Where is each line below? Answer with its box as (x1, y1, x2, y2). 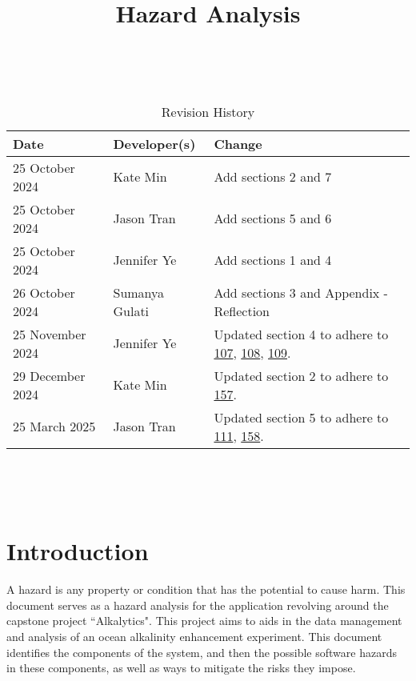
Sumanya (113, 282, 165, 302)
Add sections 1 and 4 (214, 250, 332, 270)
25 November (13, 324, 86, 343)
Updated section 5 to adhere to (214, 407, 389, 427)
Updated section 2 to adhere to (214, 366, 389, 385)
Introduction (6, 535, 149, 567)
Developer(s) (113, 134, 196, 153)
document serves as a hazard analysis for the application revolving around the (6, 596, 389, 613)
